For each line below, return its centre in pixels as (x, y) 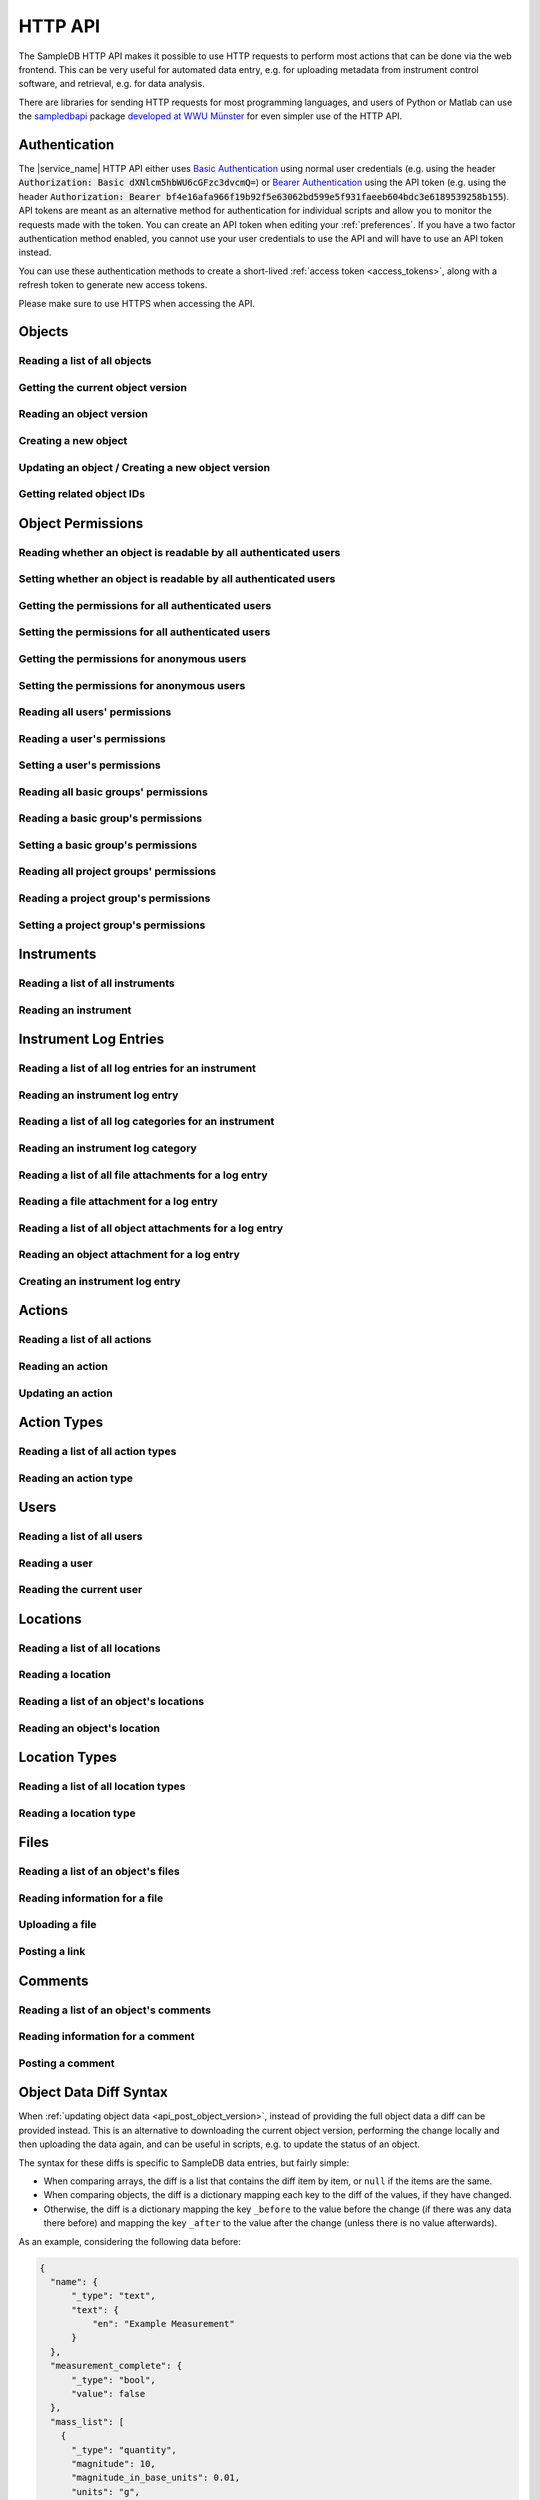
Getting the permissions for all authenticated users (145, 605)
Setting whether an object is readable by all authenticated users (177, 579)
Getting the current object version (102, 387)
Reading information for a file (91, 1898)
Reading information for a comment (106, 2037)
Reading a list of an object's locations (111, 1702)
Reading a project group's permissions (114, 898)
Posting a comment (66, 2063)
